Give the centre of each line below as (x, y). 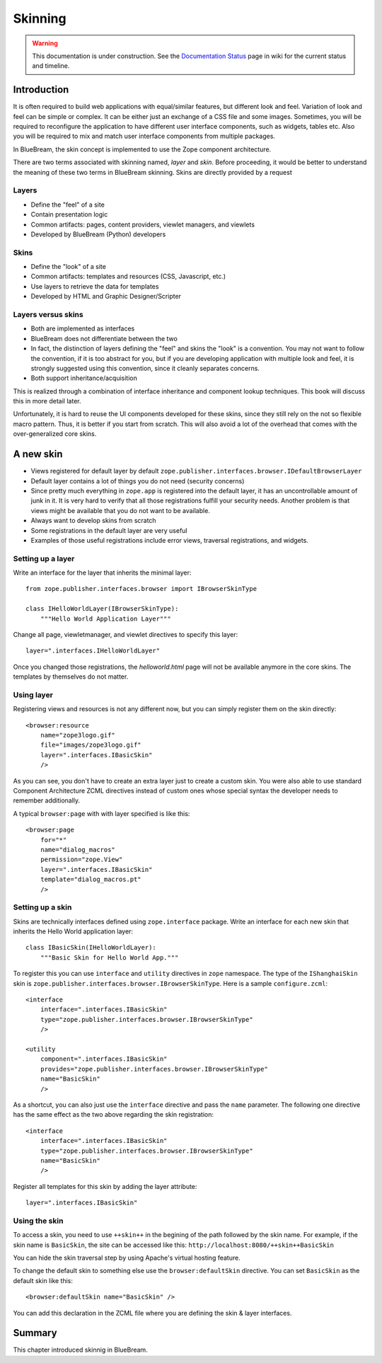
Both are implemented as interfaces (83, 328)
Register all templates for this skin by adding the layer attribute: (105, 1186)
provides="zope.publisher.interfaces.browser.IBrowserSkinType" (154, 1069)
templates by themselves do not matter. (71, 677)
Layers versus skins (48, 314)
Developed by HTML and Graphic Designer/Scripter (106, 297)
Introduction (41, 90)
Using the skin (38, 1221)
